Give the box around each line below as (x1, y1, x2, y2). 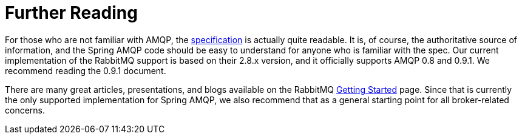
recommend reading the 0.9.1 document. (5, 65, 166, 76)
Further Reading (5, 2, 138, 23)
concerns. (5, 104, 46, 115)
